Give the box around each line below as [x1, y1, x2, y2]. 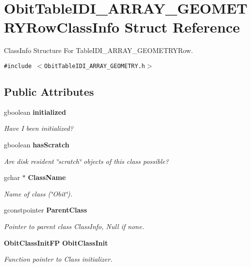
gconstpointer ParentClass [4, 205, 87, 215]
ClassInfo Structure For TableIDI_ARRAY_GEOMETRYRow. [4, 45, 193, 55]
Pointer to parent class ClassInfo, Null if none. [4, 221, 144, 231]
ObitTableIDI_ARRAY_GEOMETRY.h [44, 62, 145, 70]
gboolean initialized [4, 107, 66, 117]
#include [4, 62, 32, 70]
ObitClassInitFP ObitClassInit [4, 237, 108, 248]
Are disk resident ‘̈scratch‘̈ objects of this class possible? [4, 156, 169, 166]
